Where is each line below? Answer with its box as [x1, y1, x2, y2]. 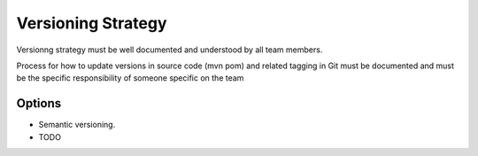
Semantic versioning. [38, 120, 116, 130]
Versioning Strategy [16, 13, 167, 33]
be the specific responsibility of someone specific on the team [16, 73, 244, 83]
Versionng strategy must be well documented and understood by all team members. [16, 44, 323, 55]
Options [16, 96, 62, 111]
